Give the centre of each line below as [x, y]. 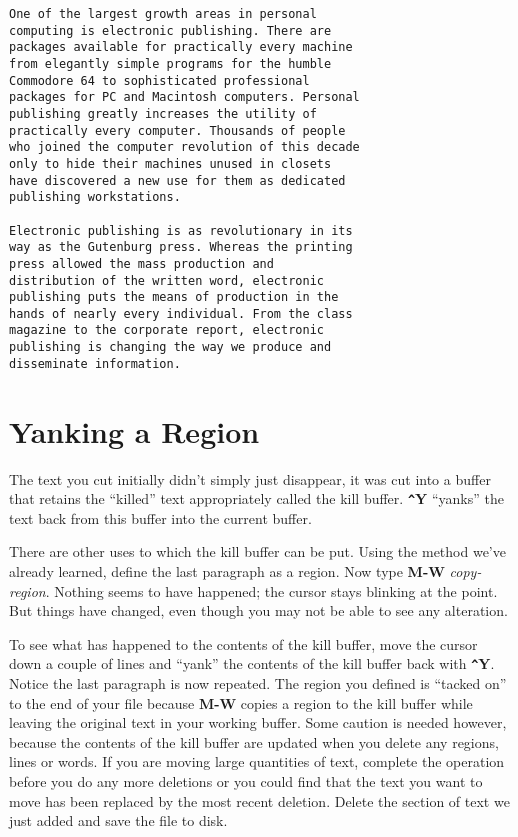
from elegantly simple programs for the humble [170, 63]
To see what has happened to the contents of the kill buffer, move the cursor [243, 643]
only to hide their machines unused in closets [170, 163]
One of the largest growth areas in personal [163, 14]
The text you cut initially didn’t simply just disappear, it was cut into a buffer [250, 478]
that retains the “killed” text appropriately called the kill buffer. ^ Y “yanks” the [256, 498]
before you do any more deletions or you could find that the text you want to [246, 781]
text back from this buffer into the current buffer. [160, 517]
